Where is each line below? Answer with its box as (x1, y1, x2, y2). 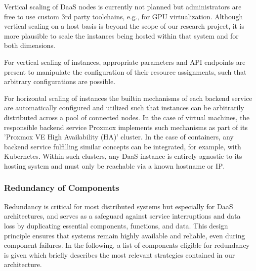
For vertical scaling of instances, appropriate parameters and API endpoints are (4, 56, 246, 67)
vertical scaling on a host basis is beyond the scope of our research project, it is (4, 21, 245, 31)
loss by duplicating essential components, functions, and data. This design (4, 220, 228, 230)
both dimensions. (4, 40, 56, 50)
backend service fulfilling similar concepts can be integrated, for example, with (4, 141, 241, 151)
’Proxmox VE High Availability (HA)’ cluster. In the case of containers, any (4, 132, 234, 142)
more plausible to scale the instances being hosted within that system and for (4, 30, 239, 41)
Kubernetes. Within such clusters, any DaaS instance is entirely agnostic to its (4, 151, 242, 161)
